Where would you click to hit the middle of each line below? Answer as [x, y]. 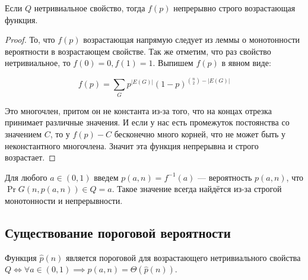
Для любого [26, 177]
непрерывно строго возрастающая [234, 8]
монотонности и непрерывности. [64, 200]
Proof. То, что [30, 40]
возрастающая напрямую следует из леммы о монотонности [192, 40]
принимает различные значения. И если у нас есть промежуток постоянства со [147, 122]
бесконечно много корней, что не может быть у [200, 133]
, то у [60, 133]
